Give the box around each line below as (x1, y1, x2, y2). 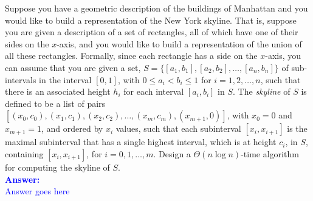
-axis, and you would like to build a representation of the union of (57, 37, 302, 50)
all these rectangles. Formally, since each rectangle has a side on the (5, 49, 258, 62)
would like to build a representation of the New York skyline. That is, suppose (5, 13, 297, 26)
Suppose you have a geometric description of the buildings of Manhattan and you (5, 2, 308, 14)
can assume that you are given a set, (5, 61, 141, 73)
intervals (5, 73, 36, 86)
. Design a (153, 147, 191, 160)
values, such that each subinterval (115, 122, 241, 135)
